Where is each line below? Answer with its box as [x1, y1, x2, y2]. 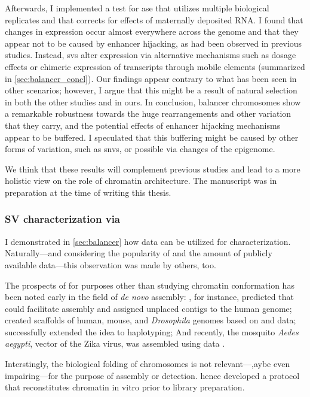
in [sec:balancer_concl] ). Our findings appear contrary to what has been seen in [5, 72, 297, 84]
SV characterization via [5, 211, 120, 226]
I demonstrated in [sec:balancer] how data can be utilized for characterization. [5, 235, 291, 247]
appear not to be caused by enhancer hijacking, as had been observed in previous [5, 37, 302, 49]
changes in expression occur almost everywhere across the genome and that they [5, 25, 299, 38]
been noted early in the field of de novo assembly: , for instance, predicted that [5, 290, 294, 303]
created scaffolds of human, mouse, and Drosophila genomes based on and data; [5, 314, 296, 326]
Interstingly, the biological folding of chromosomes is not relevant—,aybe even [5, 357, 290, 370]
